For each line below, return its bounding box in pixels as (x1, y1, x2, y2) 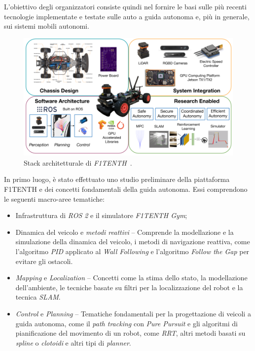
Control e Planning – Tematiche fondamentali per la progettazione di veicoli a (15, 308, 251, 318)
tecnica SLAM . (15, 292, 61, 302)
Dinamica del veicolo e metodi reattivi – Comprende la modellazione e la (15, 226, 234, 237)
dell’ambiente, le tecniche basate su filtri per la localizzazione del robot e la (15, 282, 243, 292)
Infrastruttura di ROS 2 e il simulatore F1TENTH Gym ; (15, 210, 187, 220)
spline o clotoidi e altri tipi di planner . (15, 337, 131, 348)
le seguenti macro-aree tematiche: (4, 193, 105, 204)
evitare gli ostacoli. (15, 256, 73, 266)
